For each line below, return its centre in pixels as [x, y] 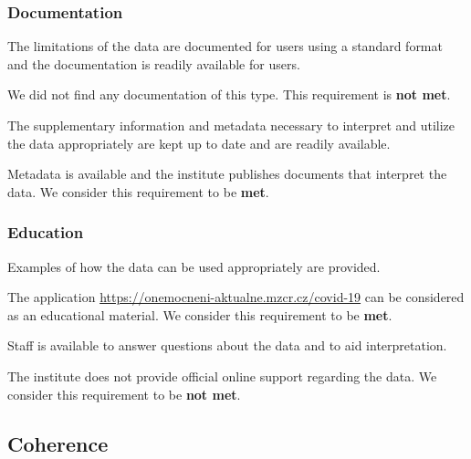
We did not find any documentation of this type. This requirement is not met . [229, 94]
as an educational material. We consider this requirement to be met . [200, 314]
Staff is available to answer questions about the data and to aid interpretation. [227, 345]
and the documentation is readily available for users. [154, 63]
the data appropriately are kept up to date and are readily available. [199, 143]
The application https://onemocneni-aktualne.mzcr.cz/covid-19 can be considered [236, 297]
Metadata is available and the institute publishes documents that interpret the [227, 174]
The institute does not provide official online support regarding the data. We [222, 376]
